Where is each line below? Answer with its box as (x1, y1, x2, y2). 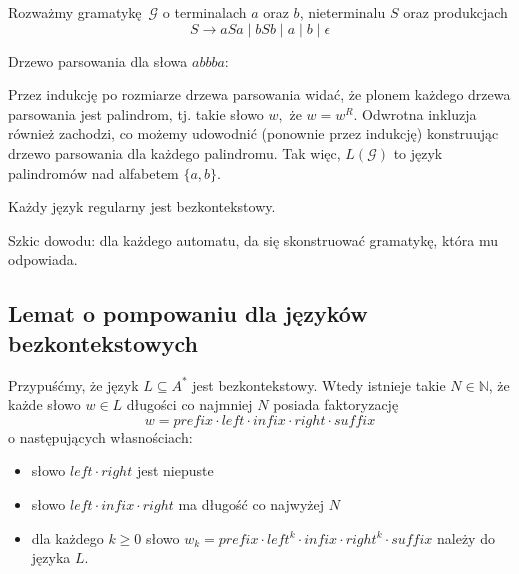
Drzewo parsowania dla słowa (8, 50, 188, 71)
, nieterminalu (299, 2, 386, 22)
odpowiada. (8, 249, 78, 270)
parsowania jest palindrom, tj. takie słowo (8, 103, 264, 124)
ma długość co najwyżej (178, 493, 324, 514)
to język (393, 142, 443, 163)
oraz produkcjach (403, 2, 508, 22)
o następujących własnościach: (8, 426, 193, 447)
